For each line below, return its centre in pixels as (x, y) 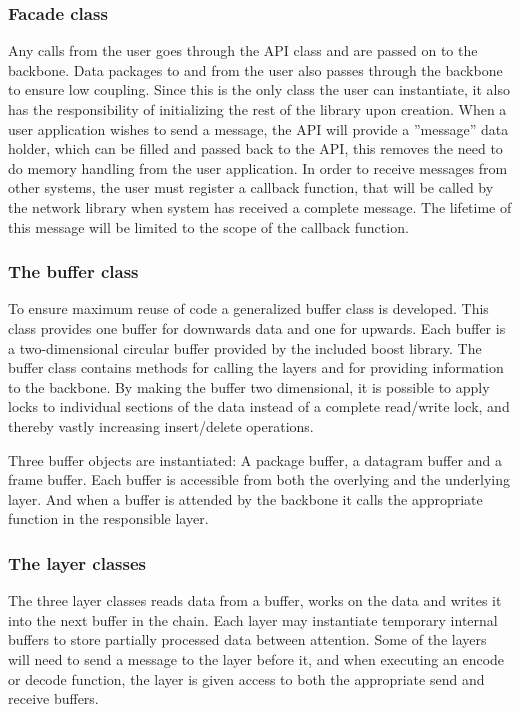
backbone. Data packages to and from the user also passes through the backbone (255, 69)
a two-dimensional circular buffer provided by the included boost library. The (245, 347)
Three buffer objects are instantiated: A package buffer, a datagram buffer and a (255, 459)
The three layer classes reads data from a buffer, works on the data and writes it (255, 600)
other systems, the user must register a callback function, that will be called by (251, 187)
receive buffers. (53, 698)
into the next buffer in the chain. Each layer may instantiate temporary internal (253, 619)
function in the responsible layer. (108, 518)
